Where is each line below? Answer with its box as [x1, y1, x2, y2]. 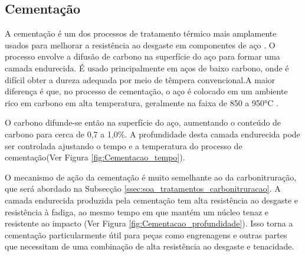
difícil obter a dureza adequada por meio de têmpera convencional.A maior [5, 73, 276, 86]
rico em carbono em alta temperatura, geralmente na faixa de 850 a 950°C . [5, 96, 278, 109]
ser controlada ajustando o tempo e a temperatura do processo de [5, 139, 242, 152]
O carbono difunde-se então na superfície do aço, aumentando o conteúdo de [5, 116, 281, 129]
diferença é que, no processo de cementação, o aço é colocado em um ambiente [5, 85, 288, 97]
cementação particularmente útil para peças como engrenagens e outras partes [5, 228, 287, 241]
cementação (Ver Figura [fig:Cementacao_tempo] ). [5, 151, 185, 163]
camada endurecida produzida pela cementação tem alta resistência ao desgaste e [5, 193, 298, 206]
